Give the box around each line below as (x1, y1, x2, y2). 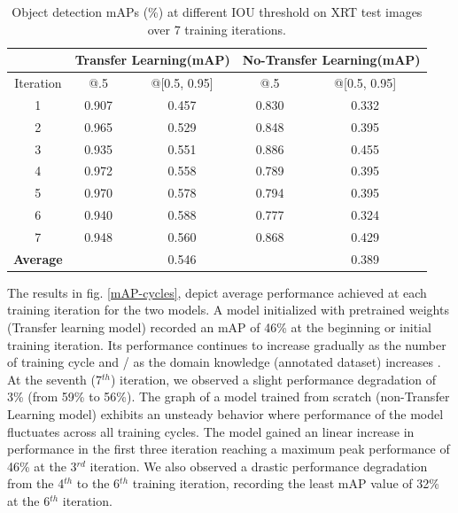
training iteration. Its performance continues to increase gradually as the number (7, 335, 446, 354)
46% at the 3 (7, 456, 77, 475)
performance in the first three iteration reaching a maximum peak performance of (7, 439, 450, 458)
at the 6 (7, 492, 50, 509)
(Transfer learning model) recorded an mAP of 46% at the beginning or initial (7, 318, 431, 337)
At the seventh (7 (7, 369, 103, 388)
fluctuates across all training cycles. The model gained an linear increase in (7, 422, 415, 440)
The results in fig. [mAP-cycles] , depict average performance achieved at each (7, 283, 427, 301)
